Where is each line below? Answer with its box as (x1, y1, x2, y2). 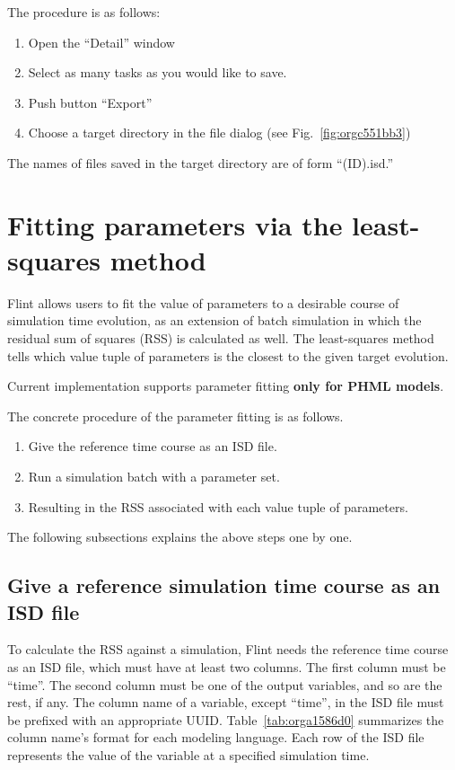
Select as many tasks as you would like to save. (28, 63, 287, 82)
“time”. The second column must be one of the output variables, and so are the (7, 675, 442, 694)
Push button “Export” (28, 93, 153, 111)
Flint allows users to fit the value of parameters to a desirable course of (7, 293, 399, 312)
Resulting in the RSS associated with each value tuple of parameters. (28, 497, 408, 516)
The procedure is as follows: (7, 3, 161, 21)
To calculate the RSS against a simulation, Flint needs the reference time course (7, 640, 449, 659)
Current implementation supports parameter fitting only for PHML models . (7, 376, 444, 395)
